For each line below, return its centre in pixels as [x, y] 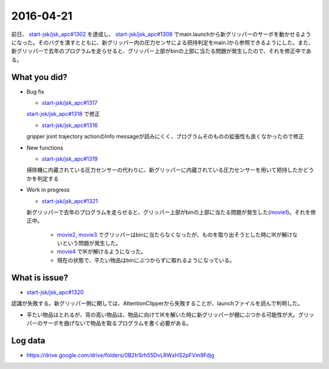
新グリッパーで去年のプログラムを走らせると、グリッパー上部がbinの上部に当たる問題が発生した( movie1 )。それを [168, 212]
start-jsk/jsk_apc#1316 [70, 125]
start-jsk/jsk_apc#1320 [55, 292]
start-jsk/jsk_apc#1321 [70, 201]
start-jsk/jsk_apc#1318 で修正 [63, 114]
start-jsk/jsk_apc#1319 [70, 159]
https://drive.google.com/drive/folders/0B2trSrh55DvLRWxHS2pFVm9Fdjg [120, 355]
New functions [45, 148]
